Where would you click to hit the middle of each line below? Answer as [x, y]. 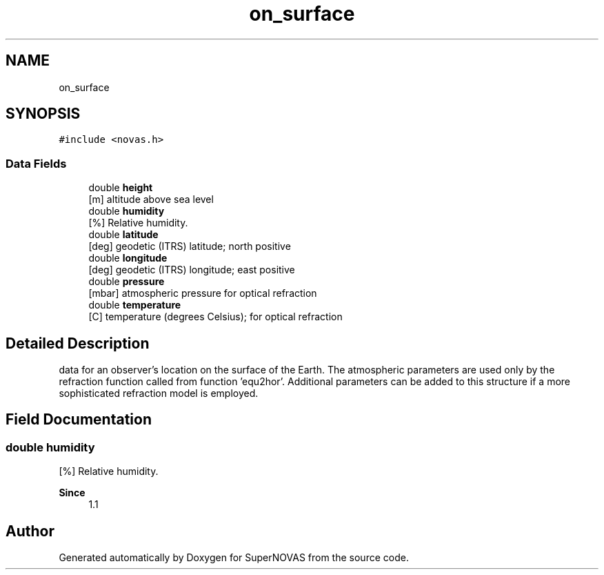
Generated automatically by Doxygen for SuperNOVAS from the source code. [234, 558]
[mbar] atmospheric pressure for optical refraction [203, 293]
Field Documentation [79, 420]
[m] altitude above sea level [151, 199]
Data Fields [36, 163]
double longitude [128, 258]
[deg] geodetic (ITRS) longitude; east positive [192, 270]
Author [30, 531]
